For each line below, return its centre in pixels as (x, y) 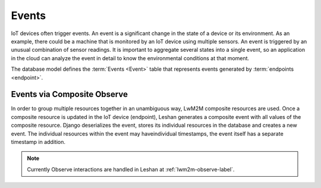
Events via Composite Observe (69, 94)
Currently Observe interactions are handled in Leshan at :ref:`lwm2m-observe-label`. (131, 169)
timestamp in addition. (38, 142)
